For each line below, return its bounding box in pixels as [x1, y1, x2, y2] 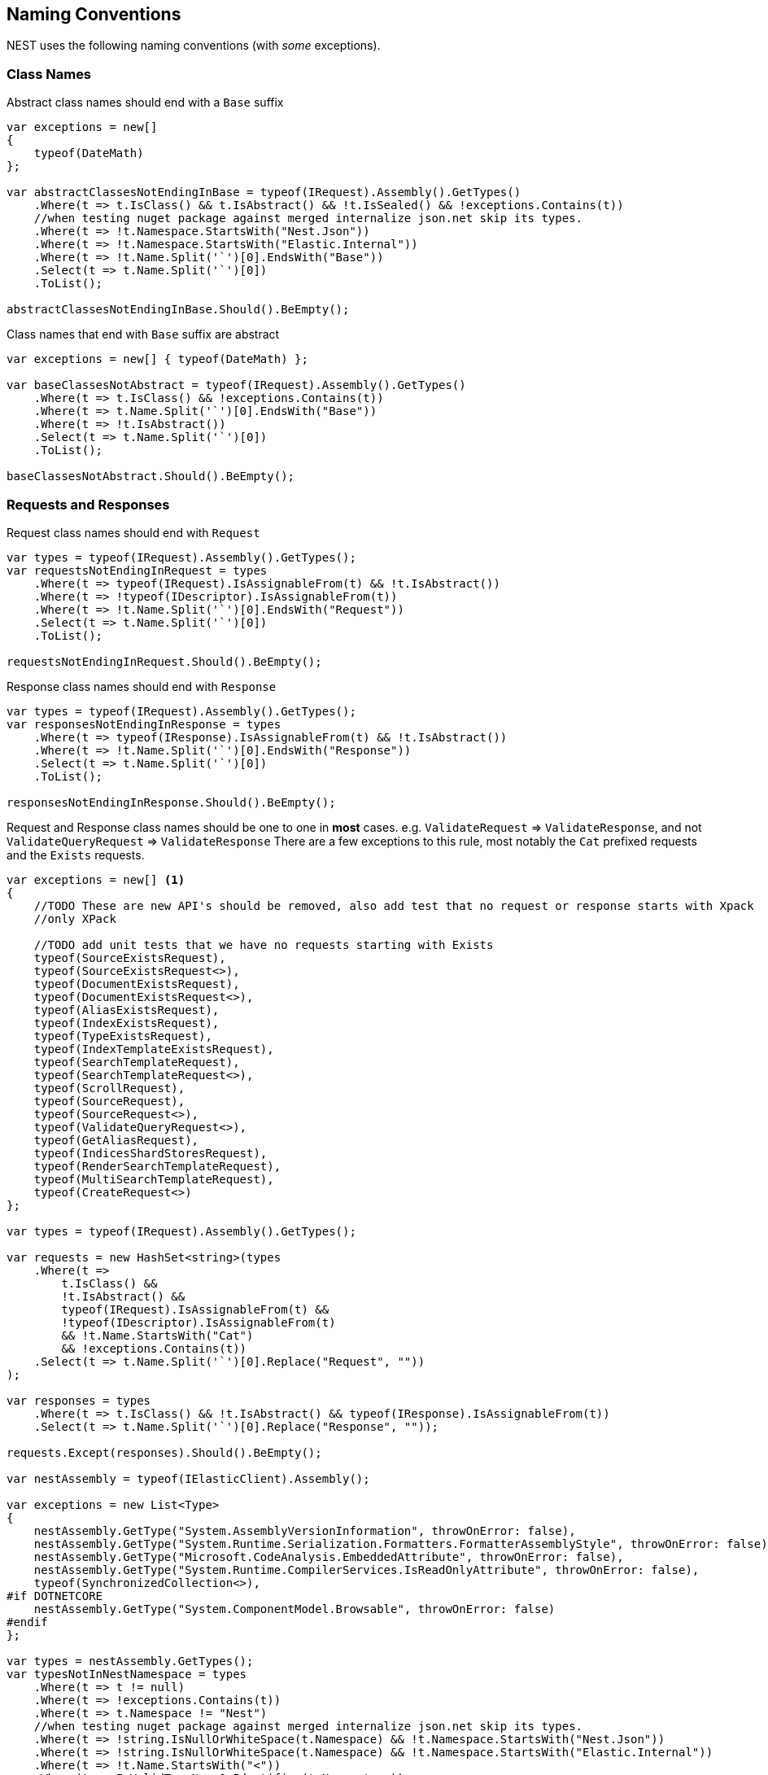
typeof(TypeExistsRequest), [33, 1029, 212, 1043]
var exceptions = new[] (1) [7, 872, 185, 886]
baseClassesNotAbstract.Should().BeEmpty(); [7, 470, 295, 483]
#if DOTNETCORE [7, 1589, 103, 1602]
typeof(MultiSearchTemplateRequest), [33, 1172, 274, 1186]
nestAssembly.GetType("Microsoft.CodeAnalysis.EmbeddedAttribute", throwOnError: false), [33, 1550, 624, 1563]
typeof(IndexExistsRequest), [33, 1016, 220, 1030]
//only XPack [33, 912, 116, 925]
